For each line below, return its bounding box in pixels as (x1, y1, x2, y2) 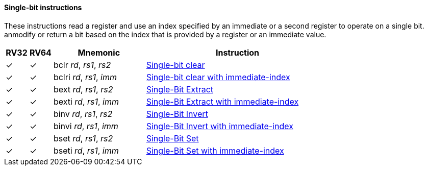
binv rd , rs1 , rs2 (53, 108, 113, 119)
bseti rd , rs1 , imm (53, 145, 119, 156)
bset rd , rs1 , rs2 (53, 133, 113, 143)
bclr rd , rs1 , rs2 (53, 59, 111, 70)
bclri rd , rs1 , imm (53, 71, 117, 82)
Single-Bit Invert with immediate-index (146, 120, 293, 131)
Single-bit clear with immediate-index (146, 71, 290, 82)
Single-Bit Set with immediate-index (146, 145, 284, 156)
